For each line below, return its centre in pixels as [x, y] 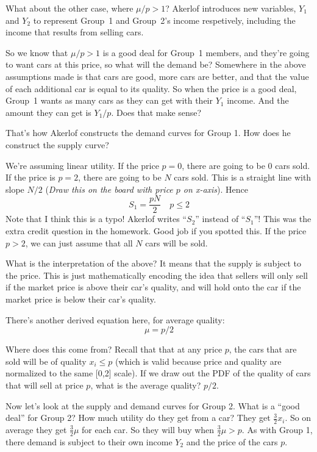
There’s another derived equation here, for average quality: [115, 319]
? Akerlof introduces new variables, [231, 8]
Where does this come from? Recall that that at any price [114, 349]
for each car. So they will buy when [148, 429]
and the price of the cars [232, 441]
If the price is [30, 177]
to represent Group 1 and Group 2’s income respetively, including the [164, 20]
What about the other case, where [69, 8]
